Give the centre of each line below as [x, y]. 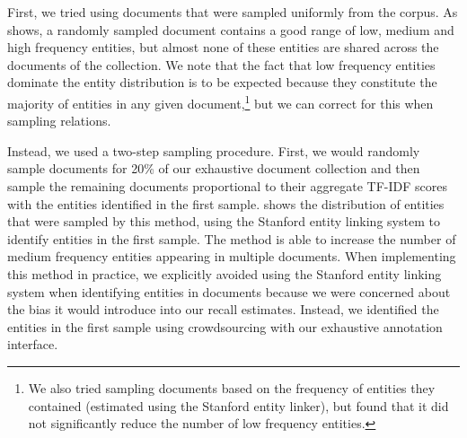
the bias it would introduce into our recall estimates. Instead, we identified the [223, 309]
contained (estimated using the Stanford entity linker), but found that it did [238, 405]
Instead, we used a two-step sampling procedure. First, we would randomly [214, 150]
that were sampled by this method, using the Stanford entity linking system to [224, 221]
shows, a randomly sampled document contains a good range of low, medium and [231, 29]
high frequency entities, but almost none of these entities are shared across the [223, 47]
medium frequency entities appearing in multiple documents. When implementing [232, 256]
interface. [33, 344]
